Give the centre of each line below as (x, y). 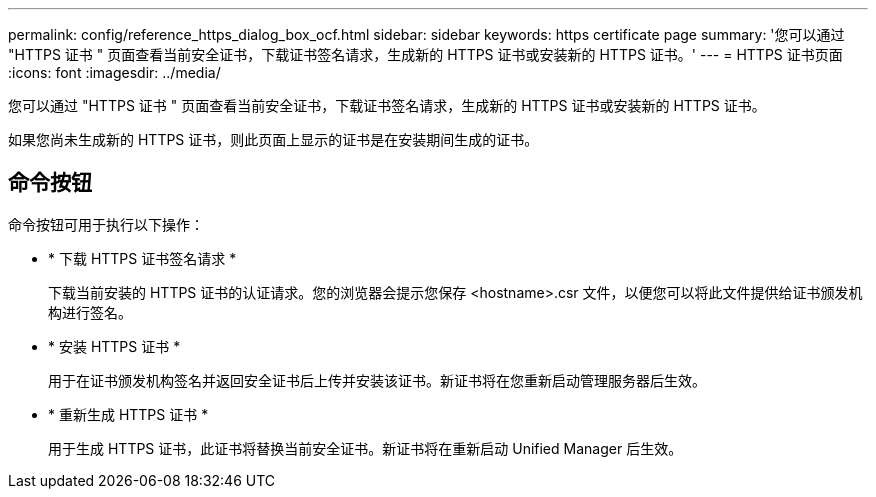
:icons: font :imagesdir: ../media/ (114, 72)
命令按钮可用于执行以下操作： (106, 224)
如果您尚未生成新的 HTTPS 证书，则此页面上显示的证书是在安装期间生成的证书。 (273, 139)
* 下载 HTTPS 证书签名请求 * (142, 258)
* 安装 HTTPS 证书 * (114, 346)
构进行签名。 (90, 312)
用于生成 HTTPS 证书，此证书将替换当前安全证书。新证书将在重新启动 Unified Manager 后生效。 (365, 448)
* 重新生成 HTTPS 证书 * (128, 414)
